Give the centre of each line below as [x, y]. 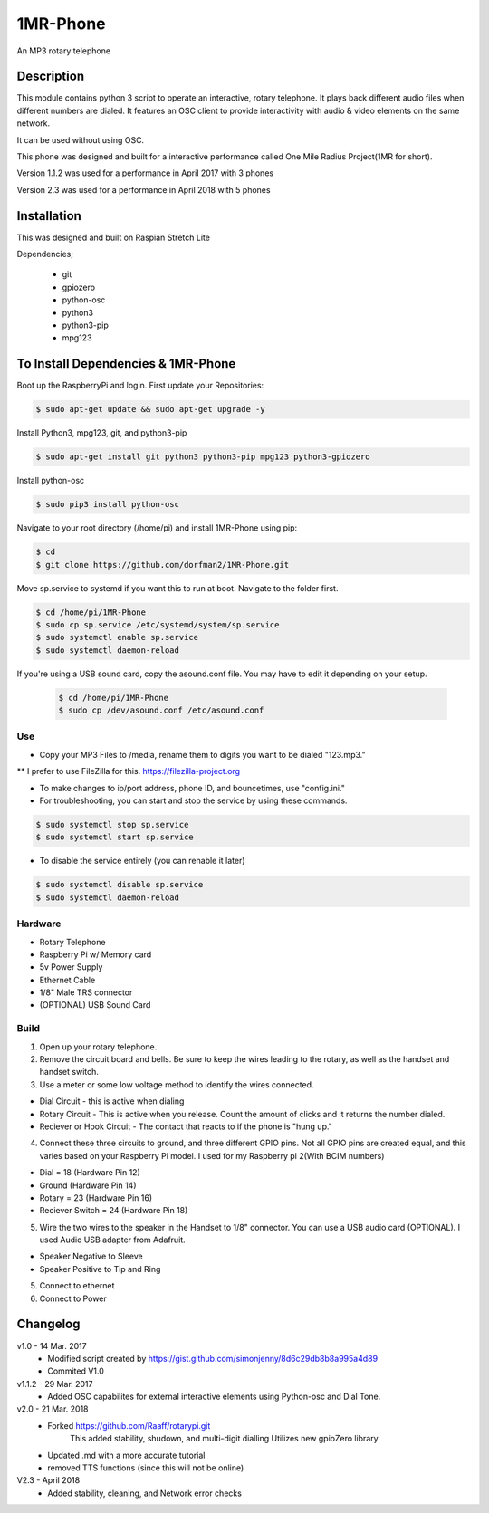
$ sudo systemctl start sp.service [115, 837]
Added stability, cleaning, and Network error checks [144, 1493]
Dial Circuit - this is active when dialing [112, 1101]
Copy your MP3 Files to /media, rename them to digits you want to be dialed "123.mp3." [202, 754]
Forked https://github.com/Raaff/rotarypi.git [129, 1425]
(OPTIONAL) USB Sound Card [95, 1005]
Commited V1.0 [76, 1371]
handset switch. [69, 1072]
